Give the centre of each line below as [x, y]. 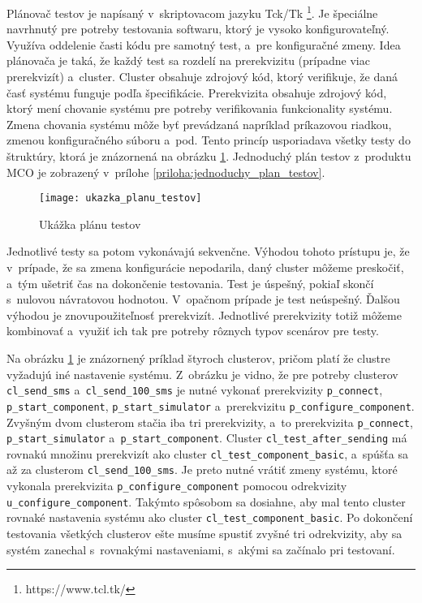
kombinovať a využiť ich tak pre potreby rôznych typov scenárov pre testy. [193, 331]
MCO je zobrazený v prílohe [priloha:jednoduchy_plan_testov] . [166, 172]
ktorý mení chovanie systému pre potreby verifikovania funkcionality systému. [200, 108]
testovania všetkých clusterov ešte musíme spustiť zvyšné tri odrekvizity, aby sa [205, 534]
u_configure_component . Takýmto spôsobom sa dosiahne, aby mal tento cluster [206, 501]
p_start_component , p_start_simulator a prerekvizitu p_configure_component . [211, 405]
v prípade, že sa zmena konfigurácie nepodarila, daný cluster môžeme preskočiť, [205, 267]
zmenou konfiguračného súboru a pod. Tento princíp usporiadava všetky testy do [209, 140]
